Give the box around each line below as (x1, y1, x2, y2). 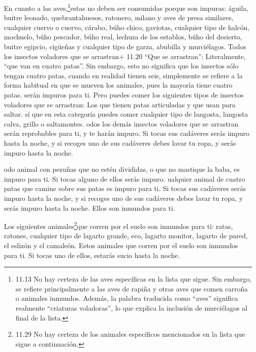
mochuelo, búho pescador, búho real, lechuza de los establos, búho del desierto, (4, 32, 242, 42)
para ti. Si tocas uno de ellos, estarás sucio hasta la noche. (4, 250, 180, 260)
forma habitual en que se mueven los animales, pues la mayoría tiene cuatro (4, 80, 232, 90)
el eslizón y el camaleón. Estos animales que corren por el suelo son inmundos (4, 240, 238, 250)
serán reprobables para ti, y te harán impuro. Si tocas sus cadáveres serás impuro (4, 128, 250, 138)
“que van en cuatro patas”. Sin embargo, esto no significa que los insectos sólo (4, 61, 239, 71)
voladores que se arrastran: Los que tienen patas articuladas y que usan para (4, 99, 235, 109)
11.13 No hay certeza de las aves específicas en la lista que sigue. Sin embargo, (15, 274, 252, 284)
